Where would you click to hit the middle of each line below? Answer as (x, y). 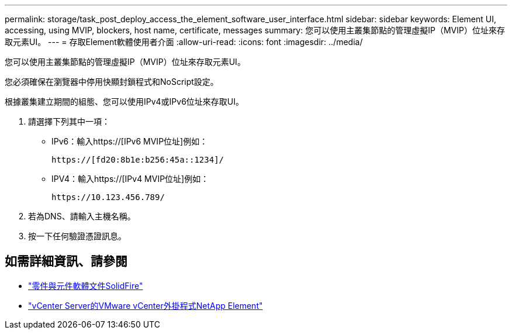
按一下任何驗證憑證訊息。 (77, 236)
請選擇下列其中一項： (69, 121)
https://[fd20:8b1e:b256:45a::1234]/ (138, 160)
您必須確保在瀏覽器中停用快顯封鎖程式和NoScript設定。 (112, 82)
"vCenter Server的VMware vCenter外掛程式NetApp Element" (146, 305)
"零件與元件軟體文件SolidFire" (86, 285)
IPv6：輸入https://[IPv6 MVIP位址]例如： (130, 141)
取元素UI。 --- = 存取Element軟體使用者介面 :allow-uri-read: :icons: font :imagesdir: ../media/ (184, 42)
